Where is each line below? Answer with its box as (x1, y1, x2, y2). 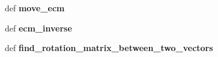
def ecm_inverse (5, 21, 72, 34)
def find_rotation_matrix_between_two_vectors (5, 42, 213, 54)
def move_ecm (5, 2, 65, 14)
